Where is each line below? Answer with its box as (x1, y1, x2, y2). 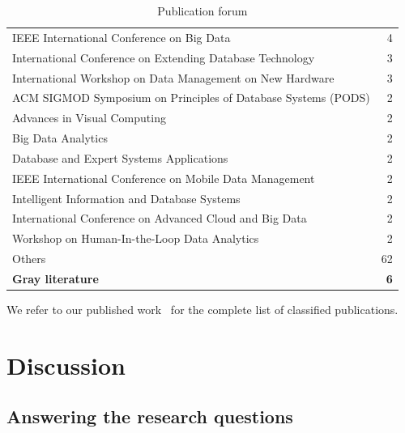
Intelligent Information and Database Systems (12, 189, 241, 206)
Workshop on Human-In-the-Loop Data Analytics (12, 230, 259, 247)
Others (12, 250, 46, 267)
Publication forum (157, 2, 248, 19)
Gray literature (12, 270, 99, 287)
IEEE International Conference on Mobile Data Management (12, 169, 315, 186)
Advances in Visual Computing (12, 109, 166, 126)
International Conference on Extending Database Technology (12, 49, 315, 66)
